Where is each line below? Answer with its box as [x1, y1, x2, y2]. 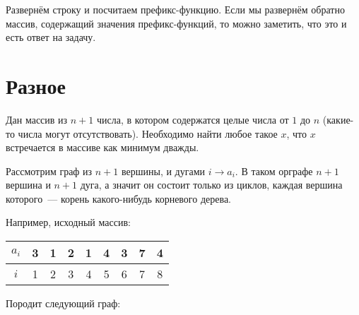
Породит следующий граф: [6, 296, 121, 311]
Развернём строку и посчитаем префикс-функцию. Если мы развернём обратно [6, 2, 345, 16]
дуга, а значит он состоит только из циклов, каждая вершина [80, 177, 343, 192]
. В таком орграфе [235, 163, 313, 178]
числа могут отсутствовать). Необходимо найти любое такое [18, 126, 278, 141]
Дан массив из [6, 112, 68, 126]
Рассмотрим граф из [6, 163, 93, 178]
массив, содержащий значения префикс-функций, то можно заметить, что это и [6, 16, 347, 30]
